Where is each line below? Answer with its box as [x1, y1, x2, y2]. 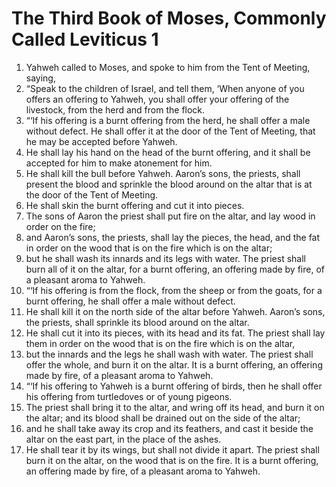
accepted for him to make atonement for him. [25, 157, 213, 169]
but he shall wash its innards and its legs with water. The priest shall [25, 252, 306, 264]
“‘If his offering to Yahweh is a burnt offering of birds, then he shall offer [25, 380, 323, 392]
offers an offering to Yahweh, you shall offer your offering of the [25, 93, 290, 105]
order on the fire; [25, 220, 96, 232]
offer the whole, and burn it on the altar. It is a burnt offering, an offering [25, 358, 323, 371]
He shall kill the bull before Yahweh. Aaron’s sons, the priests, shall [25, 167, 301, 179]
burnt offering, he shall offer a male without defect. [25, 295, 236, 307]
